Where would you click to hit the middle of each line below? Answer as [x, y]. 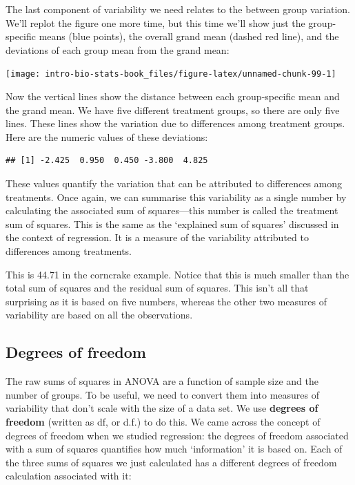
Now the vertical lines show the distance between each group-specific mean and [173, 96]
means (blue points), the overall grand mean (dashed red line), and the [189, 36]
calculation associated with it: [69, 476]
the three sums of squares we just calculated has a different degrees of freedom [171, 462]
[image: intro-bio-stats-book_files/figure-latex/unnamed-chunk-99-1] [171, 74]
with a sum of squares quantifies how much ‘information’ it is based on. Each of [174, 449]
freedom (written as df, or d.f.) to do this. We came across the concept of [163, 421]
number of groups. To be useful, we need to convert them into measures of [163, 394]
